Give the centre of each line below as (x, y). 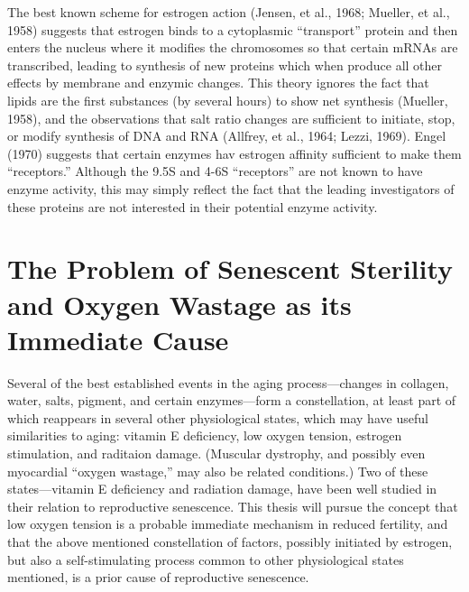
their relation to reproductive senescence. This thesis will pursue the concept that (233, 506)
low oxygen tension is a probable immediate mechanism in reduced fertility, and (228, 524)
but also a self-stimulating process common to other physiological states (206, 559)
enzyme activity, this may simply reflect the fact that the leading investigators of (231, 188)
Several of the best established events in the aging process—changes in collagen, (228, 382)
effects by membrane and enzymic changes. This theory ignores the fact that (218, 83)
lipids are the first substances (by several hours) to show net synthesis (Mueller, (228, 100)
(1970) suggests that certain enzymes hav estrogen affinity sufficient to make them (234, 153)
